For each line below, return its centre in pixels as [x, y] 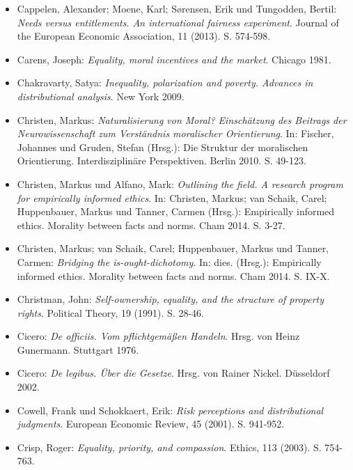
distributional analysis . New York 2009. [101, 96]
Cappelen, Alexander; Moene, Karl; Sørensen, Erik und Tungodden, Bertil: [177, 8]
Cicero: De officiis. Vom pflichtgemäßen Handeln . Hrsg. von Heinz [158, 336]
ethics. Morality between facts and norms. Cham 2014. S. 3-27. [151, 225]
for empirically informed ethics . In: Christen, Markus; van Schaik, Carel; [172, 197]
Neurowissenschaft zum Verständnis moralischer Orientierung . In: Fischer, [175, 133]
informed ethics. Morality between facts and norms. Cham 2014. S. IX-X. [173, 275]
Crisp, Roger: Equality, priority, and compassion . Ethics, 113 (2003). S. [169, 447]
